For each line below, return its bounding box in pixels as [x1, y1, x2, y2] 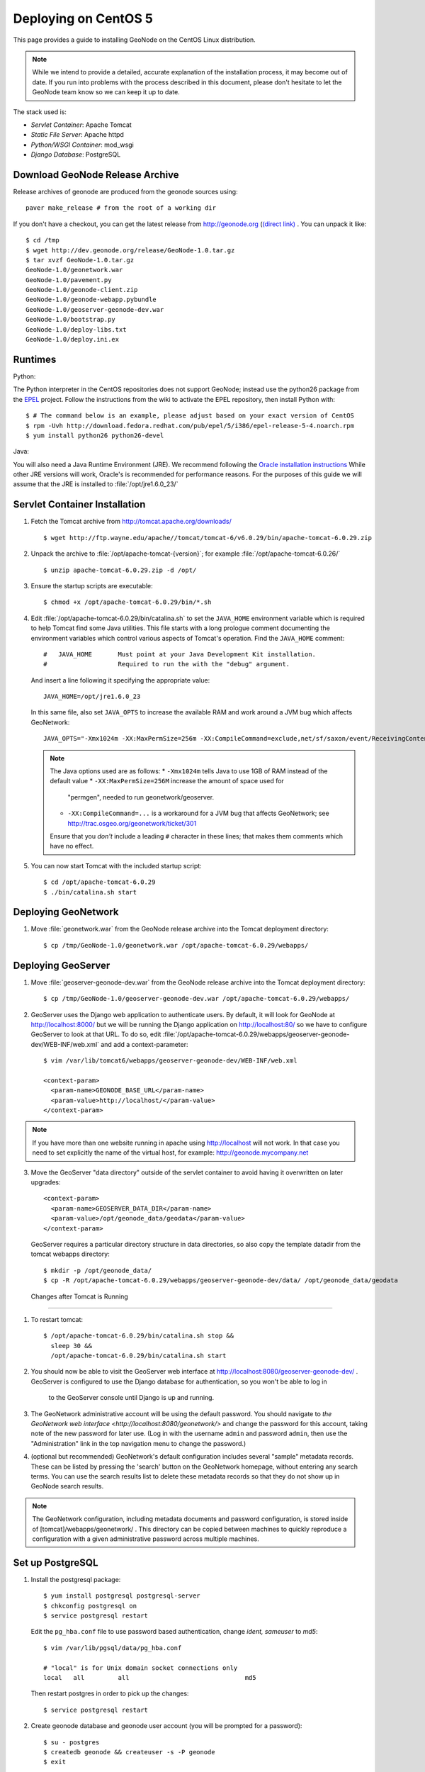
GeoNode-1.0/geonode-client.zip [25, 286, 138, 294]
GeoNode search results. [30, 1482, 104, 1491]
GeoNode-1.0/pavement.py [25, 276, 112, 284]
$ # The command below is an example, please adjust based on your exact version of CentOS [25, 412, 354, 420]
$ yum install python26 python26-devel [25, 431, 164, 439]
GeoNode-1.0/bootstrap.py [25, 315, 116, 324]
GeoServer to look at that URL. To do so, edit [30, 1030, 161, 1038]
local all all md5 [43, 1673, 256, 1681]
